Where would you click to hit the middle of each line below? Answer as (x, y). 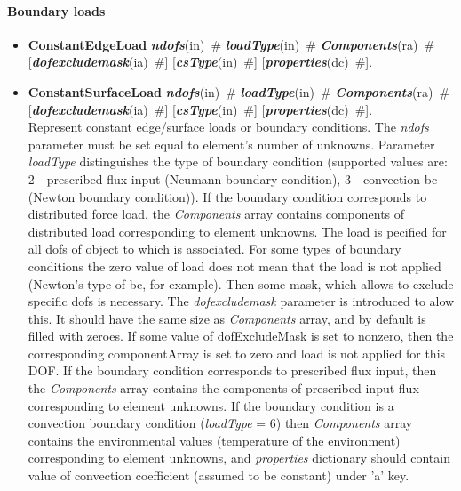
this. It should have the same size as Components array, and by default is (227, 318)
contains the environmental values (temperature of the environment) (214, 440)
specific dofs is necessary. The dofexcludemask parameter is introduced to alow (241, 301)
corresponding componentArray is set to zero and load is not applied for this (237, 353)
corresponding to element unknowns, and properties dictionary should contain (239, 458)
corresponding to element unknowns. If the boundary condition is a (211, 405)
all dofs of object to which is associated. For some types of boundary (215, 249)
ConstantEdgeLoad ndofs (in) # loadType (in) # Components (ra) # (231, 44)
